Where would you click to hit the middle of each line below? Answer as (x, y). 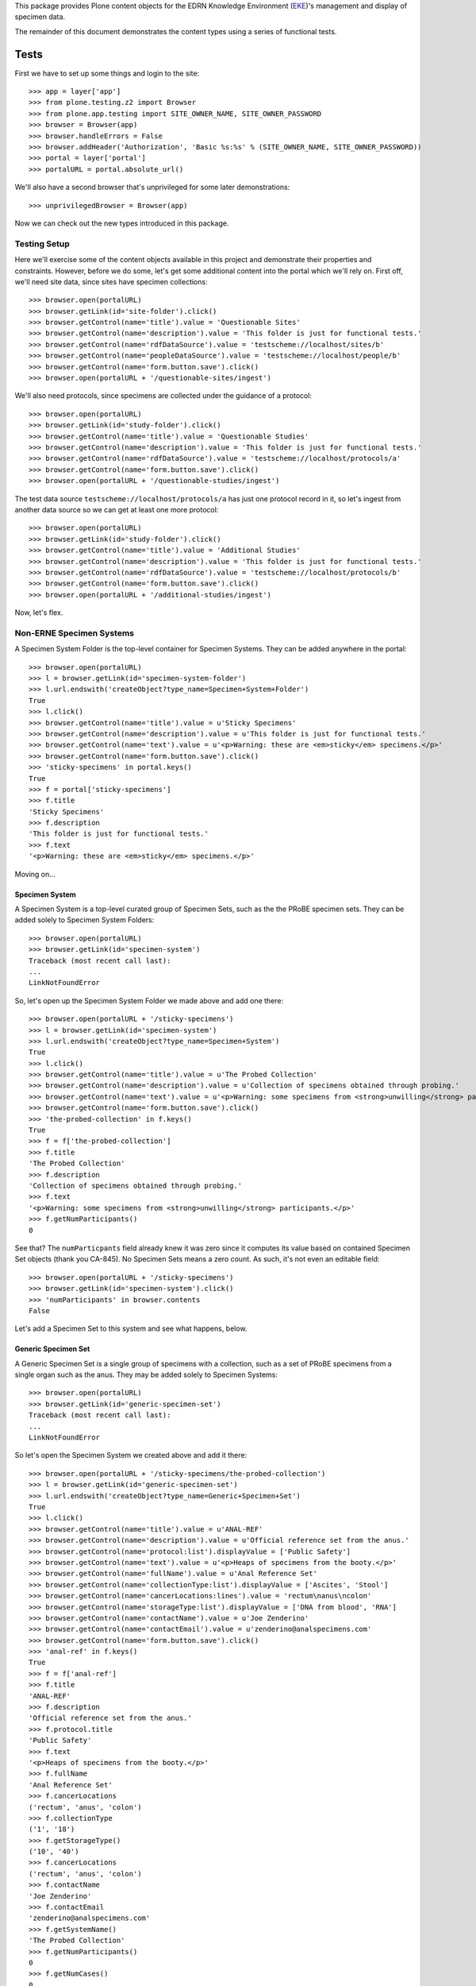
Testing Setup (42, 244)
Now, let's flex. (39, 612)
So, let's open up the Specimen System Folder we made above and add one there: (149, 1000)
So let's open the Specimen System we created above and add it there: (131, 1455)
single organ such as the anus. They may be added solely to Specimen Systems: (146, 1375)
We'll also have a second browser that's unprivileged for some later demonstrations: (152, 187)
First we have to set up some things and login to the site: (107, 73)
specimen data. (40, 17)
